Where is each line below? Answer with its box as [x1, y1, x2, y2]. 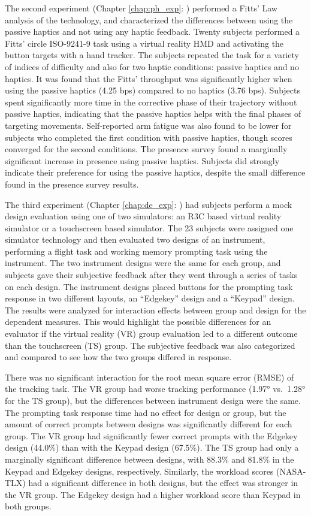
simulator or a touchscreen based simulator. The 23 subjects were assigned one [5, 221, 294, 234]
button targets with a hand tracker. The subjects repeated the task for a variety [5, 49, 299, 61]
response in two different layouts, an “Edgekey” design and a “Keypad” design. [5, 292, 295, 304]
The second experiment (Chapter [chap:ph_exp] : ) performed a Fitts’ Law [5, 2, 277, 14]
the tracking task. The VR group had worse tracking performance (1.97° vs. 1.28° [5, 382, 306, 395]
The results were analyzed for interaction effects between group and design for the [5, 303, 306, 316]
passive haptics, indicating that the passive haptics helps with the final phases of [5, 107, 301, 120]
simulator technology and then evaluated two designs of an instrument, [5, 233, 265, 246]
